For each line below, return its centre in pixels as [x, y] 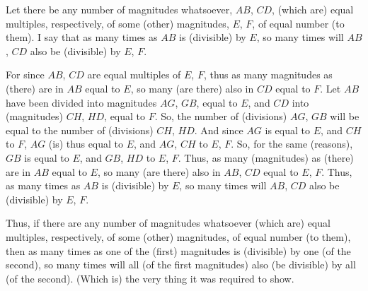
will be [345, 116]
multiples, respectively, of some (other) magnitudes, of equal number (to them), [178, 236]
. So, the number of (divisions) [221, 116]
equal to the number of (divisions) [80, 130]
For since [25, 75]
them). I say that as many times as [82, 37]
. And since [219, 130]
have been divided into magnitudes [81, 102]
